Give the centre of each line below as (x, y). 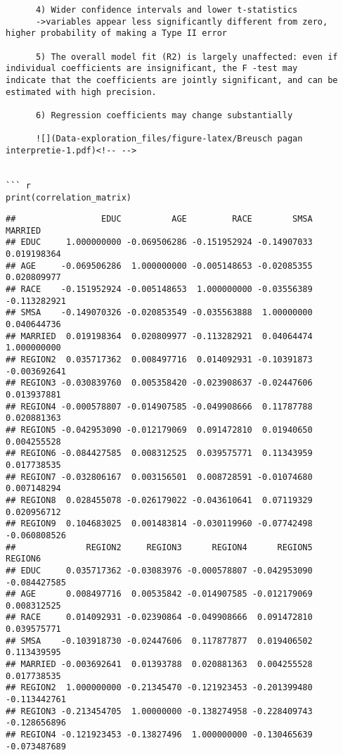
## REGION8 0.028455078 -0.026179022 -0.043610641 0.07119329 (159, 500)
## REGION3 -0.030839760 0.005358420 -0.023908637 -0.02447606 (159, 383)
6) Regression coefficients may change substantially (164, 115)
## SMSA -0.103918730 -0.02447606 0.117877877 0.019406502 (159, 641)
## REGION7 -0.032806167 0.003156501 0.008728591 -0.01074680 (159, 477)
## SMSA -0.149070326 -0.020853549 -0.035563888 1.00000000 (159, 313)
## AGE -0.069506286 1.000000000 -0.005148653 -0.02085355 (159, 266)
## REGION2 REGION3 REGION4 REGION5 (159, 547)
